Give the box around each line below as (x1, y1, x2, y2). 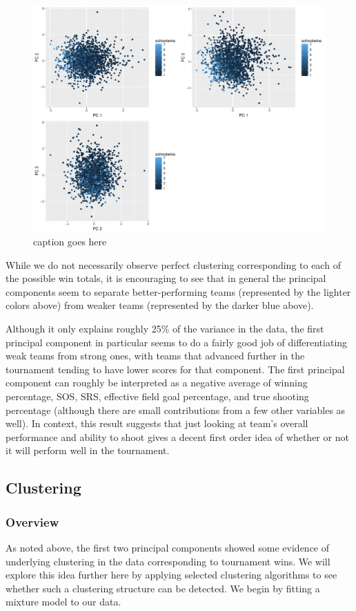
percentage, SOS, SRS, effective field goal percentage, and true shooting (6, 389, 309, 404)
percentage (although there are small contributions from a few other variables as (6, 402, 346, 417)
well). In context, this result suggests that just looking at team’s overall (6, 416, 308, 431)
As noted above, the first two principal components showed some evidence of (6, 540, 330, 555)
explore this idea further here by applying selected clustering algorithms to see (6, 567, 337, 582)
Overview (6, 513, 59, 530)
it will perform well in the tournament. (6, 443, 170, 458)
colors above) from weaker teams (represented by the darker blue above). (6, 298, 314, 312)
